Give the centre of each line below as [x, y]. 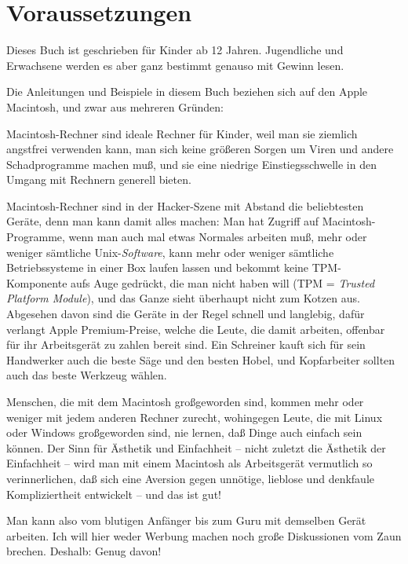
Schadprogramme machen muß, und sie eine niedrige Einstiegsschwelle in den [191, 164]
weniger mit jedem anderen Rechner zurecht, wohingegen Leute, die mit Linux [195, 417]
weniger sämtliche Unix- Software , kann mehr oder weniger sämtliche [170, 252]
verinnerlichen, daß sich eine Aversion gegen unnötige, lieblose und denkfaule [190, 478]
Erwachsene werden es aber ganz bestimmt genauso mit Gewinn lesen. [175, 65]
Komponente [37, 282]
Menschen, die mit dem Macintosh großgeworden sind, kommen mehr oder [185, 401]
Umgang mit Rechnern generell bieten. [99, 179]
